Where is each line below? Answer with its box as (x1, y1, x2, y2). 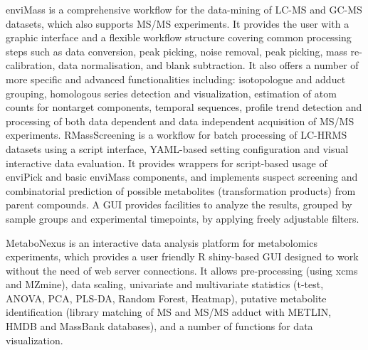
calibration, (6, 58, 56, 73)
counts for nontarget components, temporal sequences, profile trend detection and (6, 100, 362, 115)
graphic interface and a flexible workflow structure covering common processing (6, 30, 352, 45)
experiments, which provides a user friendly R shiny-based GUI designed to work (6, 249, 359, 264)
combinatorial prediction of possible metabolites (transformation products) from (6, 183, 356, 198)
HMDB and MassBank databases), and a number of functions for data (6, 319, 313, 334)
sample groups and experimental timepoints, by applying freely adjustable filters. (6, 211, 359, 226)
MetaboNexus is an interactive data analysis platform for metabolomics (6, 235, 318, 250)
